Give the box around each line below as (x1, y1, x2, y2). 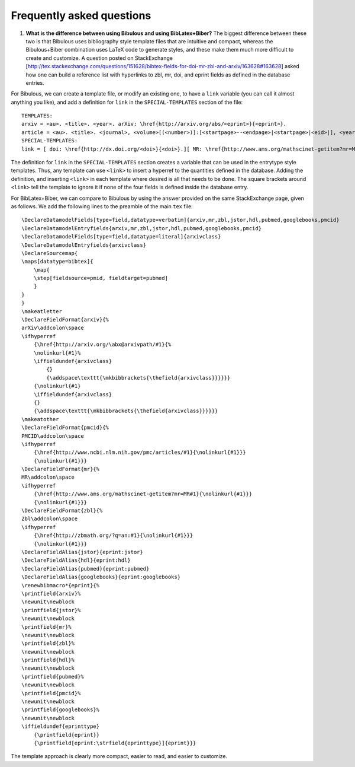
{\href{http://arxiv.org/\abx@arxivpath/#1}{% (33, 341, 172, 348)
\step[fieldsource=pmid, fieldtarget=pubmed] (33, 275, 169, 282)
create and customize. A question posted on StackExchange (25, 54, 173, 62)
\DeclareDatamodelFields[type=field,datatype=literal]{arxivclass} (21, 233, 221, 240)
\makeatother (21, 416, 59, 422)
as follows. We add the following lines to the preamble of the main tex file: (11, 202, 193, 210)
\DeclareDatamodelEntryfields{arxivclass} (21, 241, 147, 249)
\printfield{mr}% (21, 623, 72, 630)
